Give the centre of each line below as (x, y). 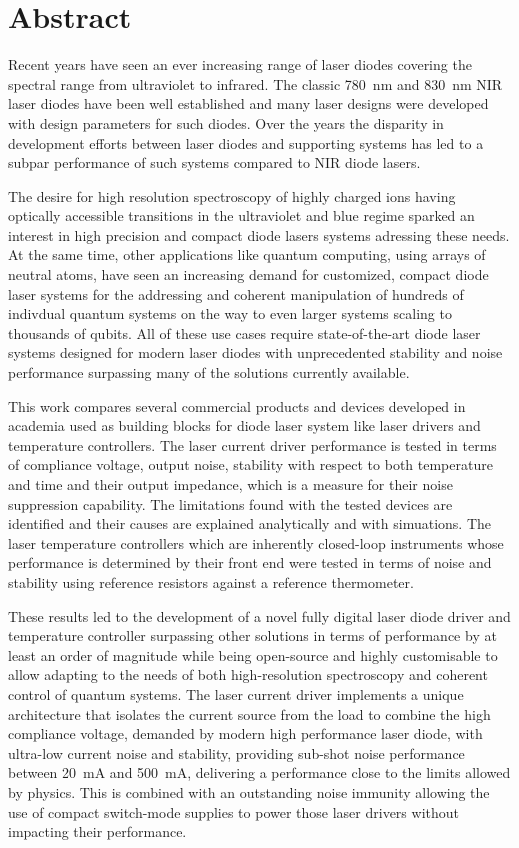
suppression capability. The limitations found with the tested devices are (230, 503)
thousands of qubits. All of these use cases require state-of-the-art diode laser (244, 332)
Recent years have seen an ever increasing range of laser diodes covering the (240, 64)
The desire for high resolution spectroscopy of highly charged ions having (232, 195)
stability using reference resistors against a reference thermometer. (211, 581)
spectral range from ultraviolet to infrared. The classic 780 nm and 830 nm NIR (255, 83)
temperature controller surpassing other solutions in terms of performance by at (252, 635)
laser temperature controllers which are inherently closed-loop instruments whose (256, 542)
